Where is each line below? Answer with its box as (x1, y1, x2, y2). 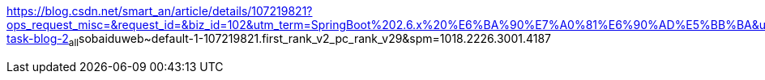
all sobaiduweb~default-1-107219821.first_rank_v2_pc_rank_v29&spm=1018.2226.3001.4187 (68, 32, 552, 48)
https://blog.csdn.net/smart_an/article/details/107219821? (6, 4, 313, 18)
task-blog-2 (6, 32, 69, 45)
